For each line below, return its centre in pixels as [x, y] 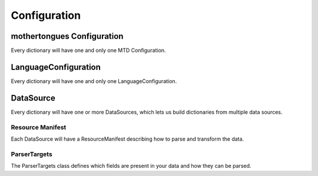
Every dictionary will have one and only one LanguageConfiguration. [94, 81]
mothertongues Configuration [67, 36]
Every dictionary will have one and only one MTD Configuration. [88, 51]
